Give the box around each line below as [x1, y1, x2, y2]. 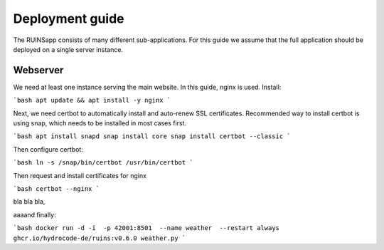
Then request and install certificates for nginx [13, 171, 147, 179]
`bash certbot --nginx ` [13, 184, 100, 192]
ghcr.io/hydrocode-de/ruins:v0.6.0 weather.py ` [13, 234, 186, 242]
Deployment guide [13, 11, 124, 26]
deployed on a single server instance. [13, 45, 124, 53]
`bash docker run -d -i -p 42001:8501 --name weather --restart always [13, 224, 280, 232]
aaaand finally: [13, 210, 56, 219]
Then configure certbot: [13, 145, 83, 153]
